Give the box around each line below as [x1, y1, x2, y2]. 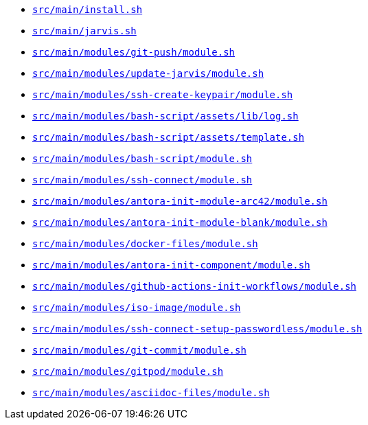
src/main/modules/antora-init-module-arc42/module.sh [32, 196, 327, 207]
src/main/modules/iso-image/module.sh [32, 302, 241, 313]
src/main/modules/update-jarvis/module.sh [32, 68, 264, 79]
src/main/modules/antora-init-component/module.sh [32, 260, 310, 271]
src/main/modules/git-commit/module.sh [32, 345, 246, 356]
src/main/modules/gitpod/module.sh [32, 366, 224, 377]
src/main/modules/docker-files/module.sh [32, 238, 258, 249]
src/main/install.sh [32, 4, 143, 15]
